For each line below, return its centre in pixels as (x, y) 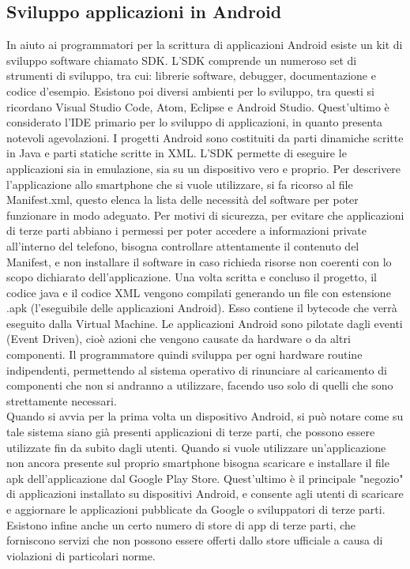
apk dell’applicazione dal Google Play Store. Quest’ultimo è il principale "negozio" (205, 478)
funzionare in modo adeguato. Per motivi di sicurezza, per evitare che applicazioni (205, 215)
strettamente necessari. (62, 400)
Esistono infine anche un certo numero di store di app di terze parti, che (181, 524)
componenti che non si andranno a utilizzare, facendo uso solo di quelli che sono (200, 385)
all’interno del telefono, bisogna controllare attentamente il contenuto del (183, 245)
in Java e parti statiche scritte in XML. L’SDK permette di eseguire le (177, 153)
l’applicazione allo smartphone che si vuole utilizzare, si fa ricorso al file (180, 184)
